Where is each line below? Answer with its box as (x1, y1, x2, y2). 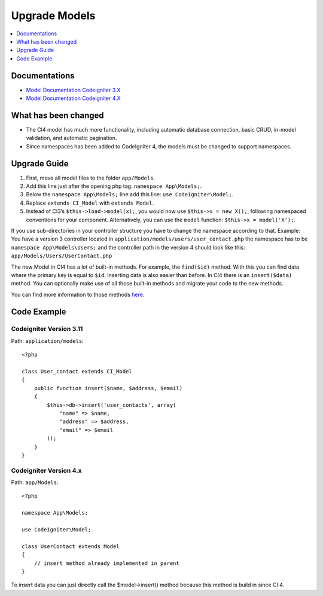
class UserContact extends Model (22, 543, 120, 550)
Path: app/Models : (11, 479, 59, 486)
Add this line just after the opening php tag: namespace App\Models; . (26, 183, 202, 190)
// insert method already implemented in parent (33, 559, 179, 567)
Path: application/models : (11, 337, 84, 344)
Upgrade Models (11, 9, 96, 22)
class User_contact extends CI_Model (22, 368, 133, 375)
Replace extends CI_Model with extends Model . (26, 199, 154, 206)
